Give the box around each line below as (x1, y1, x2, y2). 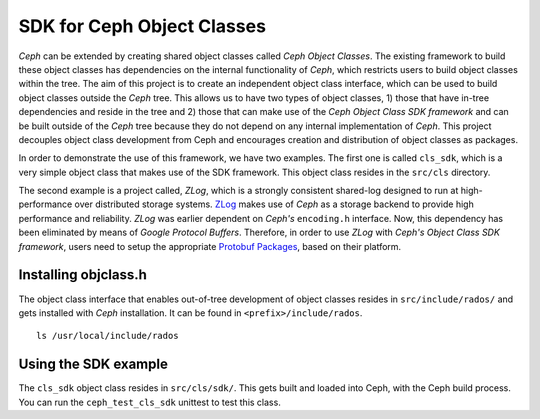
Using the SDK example (18, 356, 169, 373)
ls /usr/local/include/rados (36, 330, 179, 342)
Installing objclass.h (18, 266, 147, 284)
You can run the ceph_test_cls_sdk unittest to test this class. (18, 396, 282, 408)
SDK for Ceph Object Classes (18, 15, 267, 37)
